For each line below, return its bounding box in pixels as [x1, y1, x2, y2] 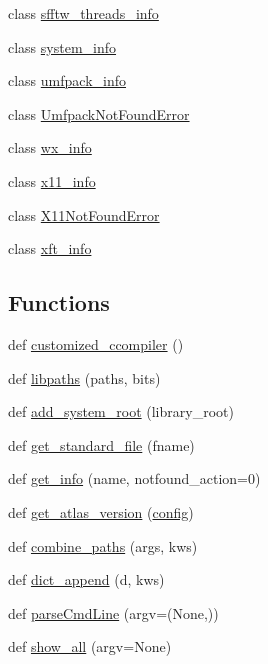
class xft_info [8, 238, 92, 259]
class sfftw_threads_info [8, 3, 159, 23]
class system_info [8, 36, 117, 57]
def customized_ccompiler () [8, 333, 184, 354]
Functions [8, 287, 110, 318]
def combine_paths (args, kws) [8, 535, 198, 556]
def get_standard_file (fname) [8, 434, 195, 455]
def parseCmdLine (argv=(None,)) [8, 602, 219, 623]
